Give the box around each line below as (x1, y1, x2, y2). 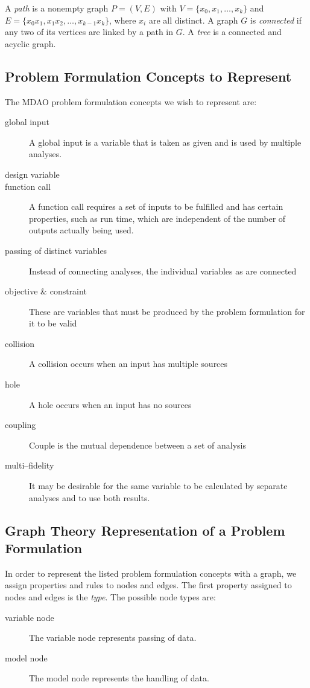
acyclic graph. (5, 37, 56, 50)
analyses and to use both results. (29, 491, 150, 504)
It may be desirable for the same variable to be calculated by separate (29, 479, 288, 492)
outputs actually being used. (29, 224, 134, 236)
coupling (5, 418, 36, 431)
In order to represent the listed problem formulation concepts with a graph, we (5, 566, 297, 579)
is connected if (250, 13, 302, 26)
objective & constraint (5, 285, 87, 297)
